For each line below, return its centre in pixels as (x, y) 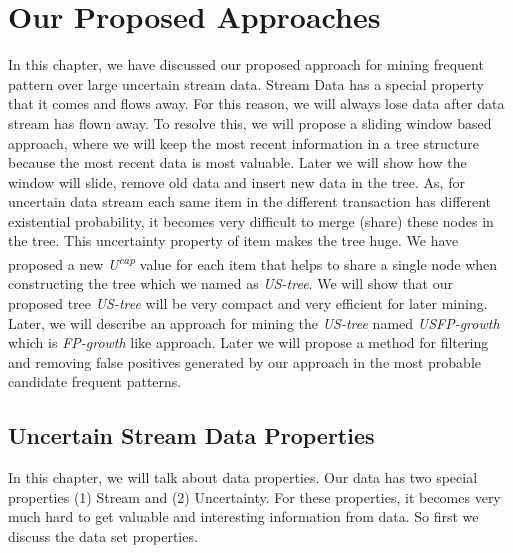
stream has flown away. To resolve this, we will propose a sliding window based (250, 122)
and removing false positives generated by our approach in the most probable (245, 361)
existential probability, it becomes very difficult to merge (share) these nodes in (251, 220)
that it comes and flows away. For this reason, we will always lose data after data (256, 103)
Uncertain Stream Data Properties (191, 435)
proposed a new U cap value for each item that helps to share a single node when (253, 262)
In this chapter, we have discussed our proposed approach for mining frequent (246, 64)
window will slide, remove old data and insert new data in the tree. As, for (236, 181)
